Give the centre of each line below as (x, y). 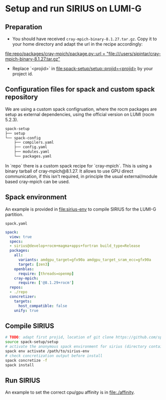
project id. (22, 74)
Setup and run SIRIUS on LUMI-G (73, 9)
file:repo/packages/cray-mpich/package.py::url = (55, 54)
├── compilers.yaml (34, 143)
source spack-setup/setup (32, 342)
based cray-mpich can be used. (38, 181)
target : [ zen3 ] (34, 264)
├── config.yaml (31, 147)
